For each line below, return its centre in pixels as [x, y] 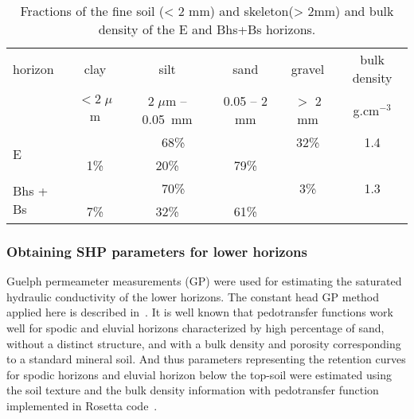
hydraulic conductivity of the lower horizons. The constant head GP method [193, 296]
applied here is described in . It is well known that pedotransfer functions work [200, 312]
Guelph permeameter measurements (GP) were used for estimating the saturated [204, 281]
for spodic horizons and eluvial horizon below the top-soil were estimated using [199, 374]
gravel [308, 68]
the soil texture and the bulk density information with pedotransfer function [193, 390]
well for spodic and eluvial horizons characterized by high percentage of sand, [195, 328]
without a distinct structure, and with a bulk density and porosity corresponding [204, 343]
